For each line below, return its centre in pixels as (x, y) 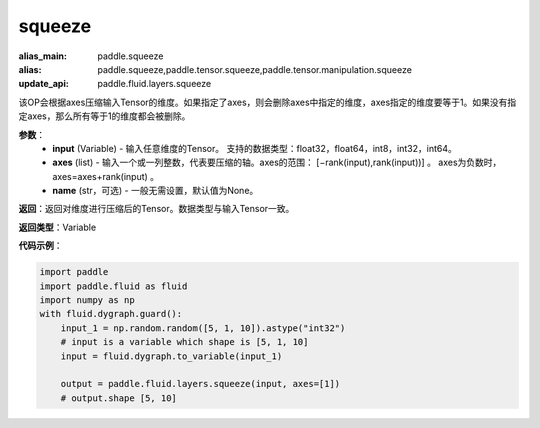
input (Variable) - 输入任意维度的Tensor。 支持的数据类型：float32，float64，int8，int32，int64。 (254, 148)
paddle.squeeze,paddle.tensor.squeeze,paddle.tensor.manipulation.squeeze (254, 69)
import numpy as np (87, 300)
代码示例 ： (40, 246)
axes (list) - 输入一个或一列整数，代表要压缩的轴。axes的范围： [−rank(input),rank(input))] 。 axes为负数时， (277, 162)
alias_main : (42, 56)
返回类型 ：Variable (57, 227)
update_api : (43, 84)
